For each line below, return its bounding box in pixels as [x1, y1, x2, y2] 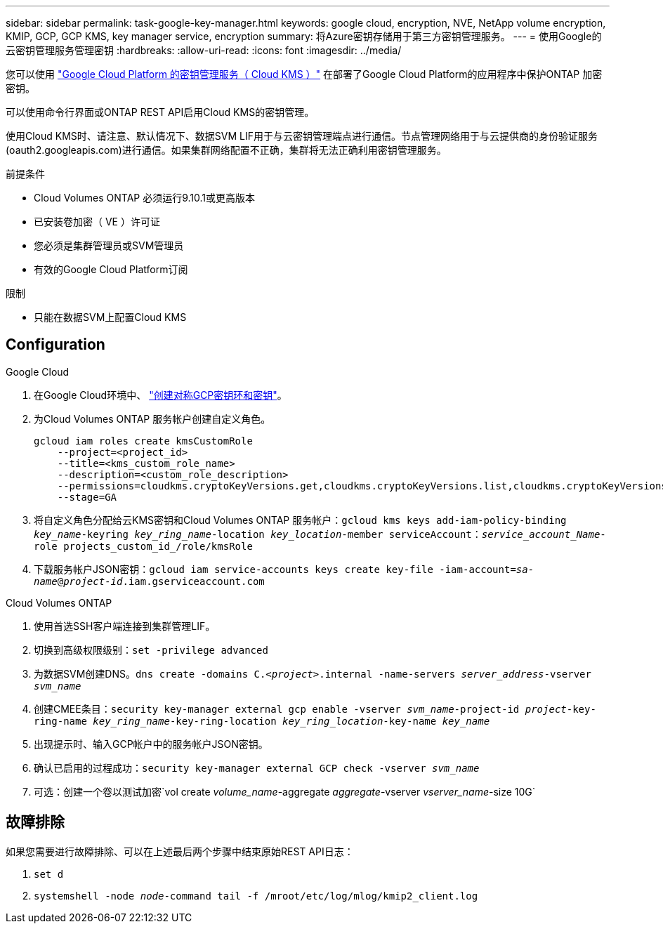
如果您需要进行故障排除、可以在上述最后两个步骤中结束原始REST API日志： [6, 845, 354, 857]
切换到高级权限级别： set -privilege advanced [34, 643, 268, 656]
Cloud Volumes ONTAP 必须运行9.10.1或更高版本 [34, 192, 256, 204]
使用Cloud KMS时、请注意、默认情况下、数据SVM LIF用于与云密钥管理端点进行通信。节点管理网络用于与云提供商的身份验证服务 [6, 130, 598, 142]
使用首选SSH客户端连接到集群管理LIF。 [34, 619, 216, 632]
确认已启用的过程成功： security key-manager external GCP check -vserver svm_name [34, 761, 480, 774]
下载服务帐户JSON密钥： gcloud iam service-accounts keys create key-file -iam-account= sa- [34, 562, 534, 575]
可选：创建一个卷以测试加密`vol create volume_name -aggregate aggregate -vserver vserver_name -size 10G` [34, 785, 536, 798]
